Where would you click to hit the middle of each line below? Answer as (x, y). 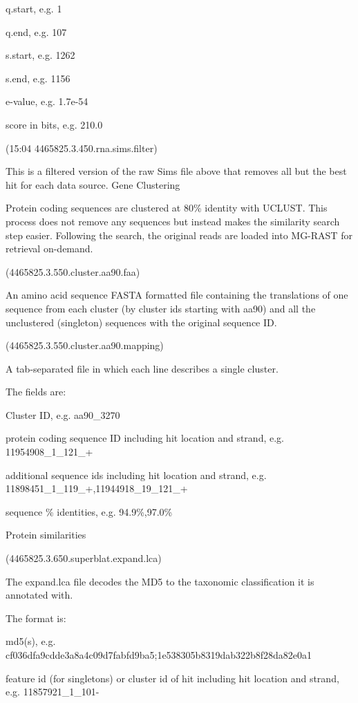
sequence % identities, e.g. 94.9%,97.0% (89, 511)
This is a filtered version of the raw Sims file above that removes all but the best (176, 171)
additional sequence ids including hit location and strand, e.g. (136, 475)
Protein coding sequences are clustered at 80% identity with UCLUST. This (167, 208)
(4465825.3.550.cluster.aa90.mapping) (85, 345)
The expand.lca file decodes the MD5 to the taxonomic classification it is (160, 581)
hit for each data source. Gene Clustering (93, 184)
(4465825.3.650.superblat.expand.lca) (84, 558)
